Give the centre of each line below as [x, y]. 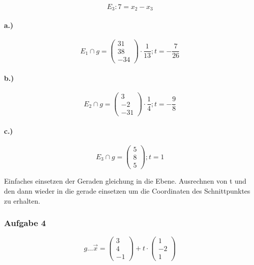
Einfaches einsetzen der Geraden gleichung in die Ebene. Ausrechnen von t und [125, 181]
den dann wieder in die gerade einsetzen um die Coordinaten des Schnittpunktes [127, 190]
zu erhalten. [22, 200]
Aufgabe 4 [25, 223]
